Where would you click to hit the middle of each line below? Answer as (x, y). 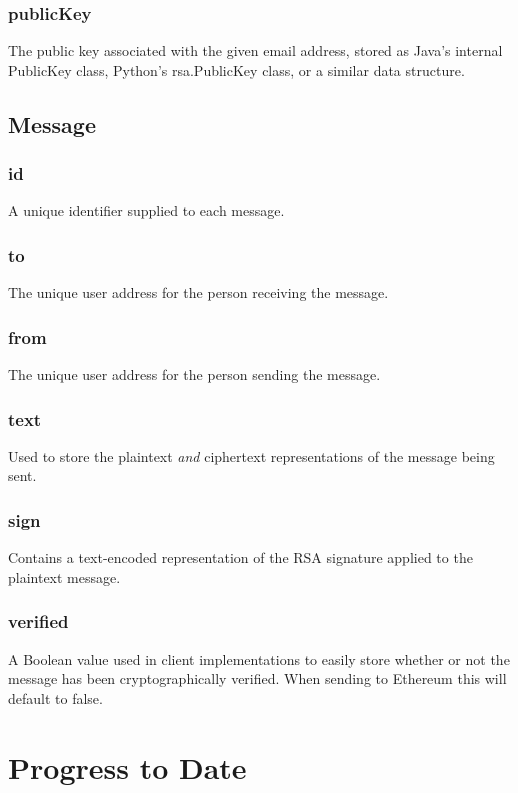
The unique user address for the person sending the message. (194, 374)
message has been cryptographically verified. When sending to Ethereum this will (257, 678)
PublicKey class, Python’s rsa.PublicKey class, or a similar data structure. (236, 69)
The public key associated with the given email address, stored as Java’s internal (255, 50)
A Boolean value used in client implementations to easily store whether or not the (259, 658)
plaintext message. (64, 576)
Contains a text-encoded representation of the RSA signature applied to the (240, 557)
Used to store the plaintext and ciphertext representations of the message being (251, 455)
